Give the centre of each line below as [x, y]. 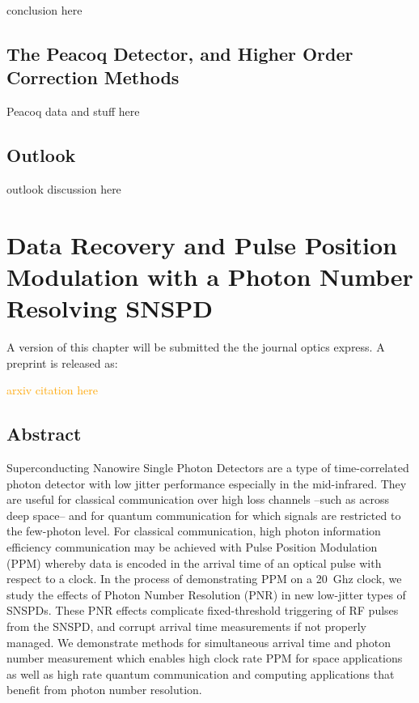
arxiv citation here [52, 390]
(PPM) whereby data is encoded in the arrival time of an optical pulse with [194, 562]
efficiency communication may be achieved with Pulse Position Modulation [192, 547]
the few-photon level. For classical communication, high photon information [194, 531]
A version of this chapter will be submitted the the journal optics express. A [196, 347]
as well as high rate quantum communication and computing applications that [201, 673]
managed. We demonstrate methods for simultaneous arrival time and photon [199, 642]
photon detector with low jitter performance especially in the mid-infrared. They [207, 483]
